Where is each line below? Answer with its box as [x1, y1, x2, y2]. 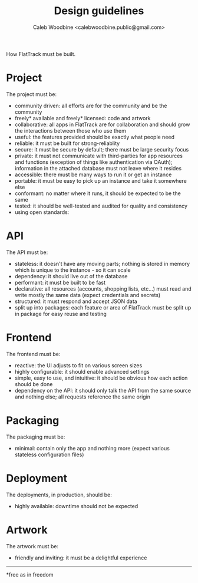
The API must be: [6, 249, 48, 256]
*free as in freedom [6, 571, 54, 578]
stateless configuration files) [14, 451, 84, 458]
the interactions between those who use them [14, 127, 127, 134]
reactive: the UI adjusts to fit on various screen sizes [14, 361, 143, 369]
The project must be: [6, 90, 57, 98]
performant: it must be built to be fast [14, 279, 106, 286]
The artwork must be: [6, 542, 59, 549]
